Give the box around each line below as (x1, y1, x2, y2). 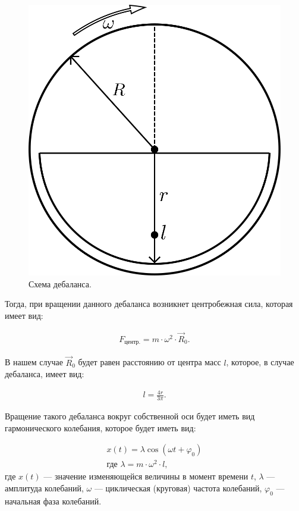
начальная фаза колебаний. (5, 494, 102, 507)
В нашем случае (5, 356, 63, 368)
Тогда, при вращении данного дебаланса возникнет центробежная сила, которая (5, 297, 293, 310)
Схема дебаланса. (29, 277, 92, 290)
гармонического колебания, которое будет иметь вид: (5, 421, 196, 434)
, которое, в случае (226, 356, 294, 368)
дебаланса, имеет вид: (5, 368, 84, 380)
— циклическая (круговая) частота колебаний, (94, 482, 262, 494)
